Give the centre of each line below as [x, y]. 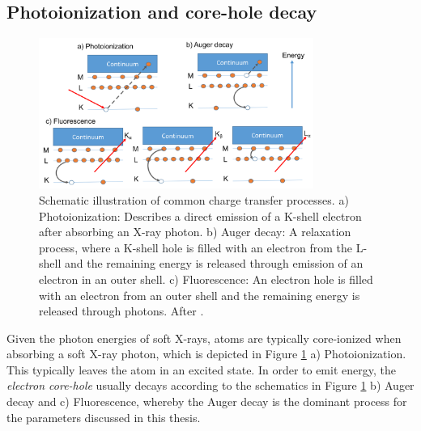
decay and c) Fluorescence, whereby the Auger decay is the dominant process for [207, 401]
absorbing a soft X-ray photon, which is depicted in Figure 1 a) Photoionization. [206, 354]
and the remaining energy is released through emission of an [214, 263]
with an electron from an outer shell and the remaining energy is [200, 295]
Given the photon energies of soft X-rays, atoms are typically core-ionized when [204, 338]
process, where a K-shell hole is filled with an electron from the [196, 247]
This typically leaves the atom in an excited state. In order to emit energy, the [201, 369]
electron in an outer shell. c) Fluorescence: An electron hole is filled [206, 279]
